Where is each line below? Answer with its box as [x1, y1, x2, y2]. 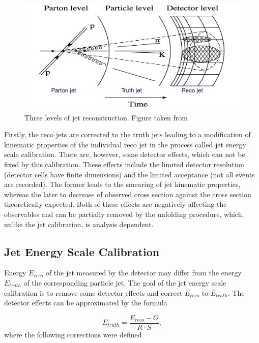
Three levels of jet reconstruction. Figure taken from [24, 112, 188, 122]
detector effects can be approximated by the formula [4, 297, 167, 308]
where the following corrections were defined [4, 329, 142, 339]
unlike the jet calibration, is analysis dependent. [4, 219, 154, 229]
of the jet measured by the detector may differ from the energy [45, 267, 242, 278]
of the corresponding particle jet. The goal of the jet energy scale [23, 277, 226, 288]
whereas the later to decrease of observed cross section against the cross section [4, 189, 251, 199]
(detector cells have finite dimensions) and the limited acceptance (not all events [4, 169, 255, 179]
